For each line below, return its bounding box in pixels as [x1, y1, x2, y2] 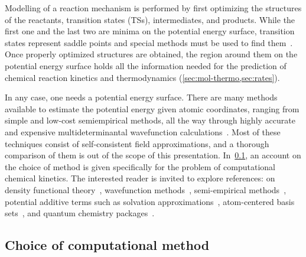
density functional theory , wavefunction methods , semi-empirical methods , [5, 183, 287, 196]
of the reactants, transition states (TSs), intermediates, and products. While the [5, 13, 295, 25]
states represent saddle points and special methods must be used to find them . [5, 36, 293, 48]
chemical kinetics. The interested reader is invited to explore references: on [5, 172, 275, 184]
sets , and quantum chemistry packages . [5, 207, 155, 219]
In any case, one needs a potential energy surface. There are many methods [5, 91, 278, 103]
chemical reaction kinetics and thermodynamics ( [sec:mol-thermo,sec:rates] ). [5, 71, 280, 83]
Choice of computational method [5, 236, 210, 254]
